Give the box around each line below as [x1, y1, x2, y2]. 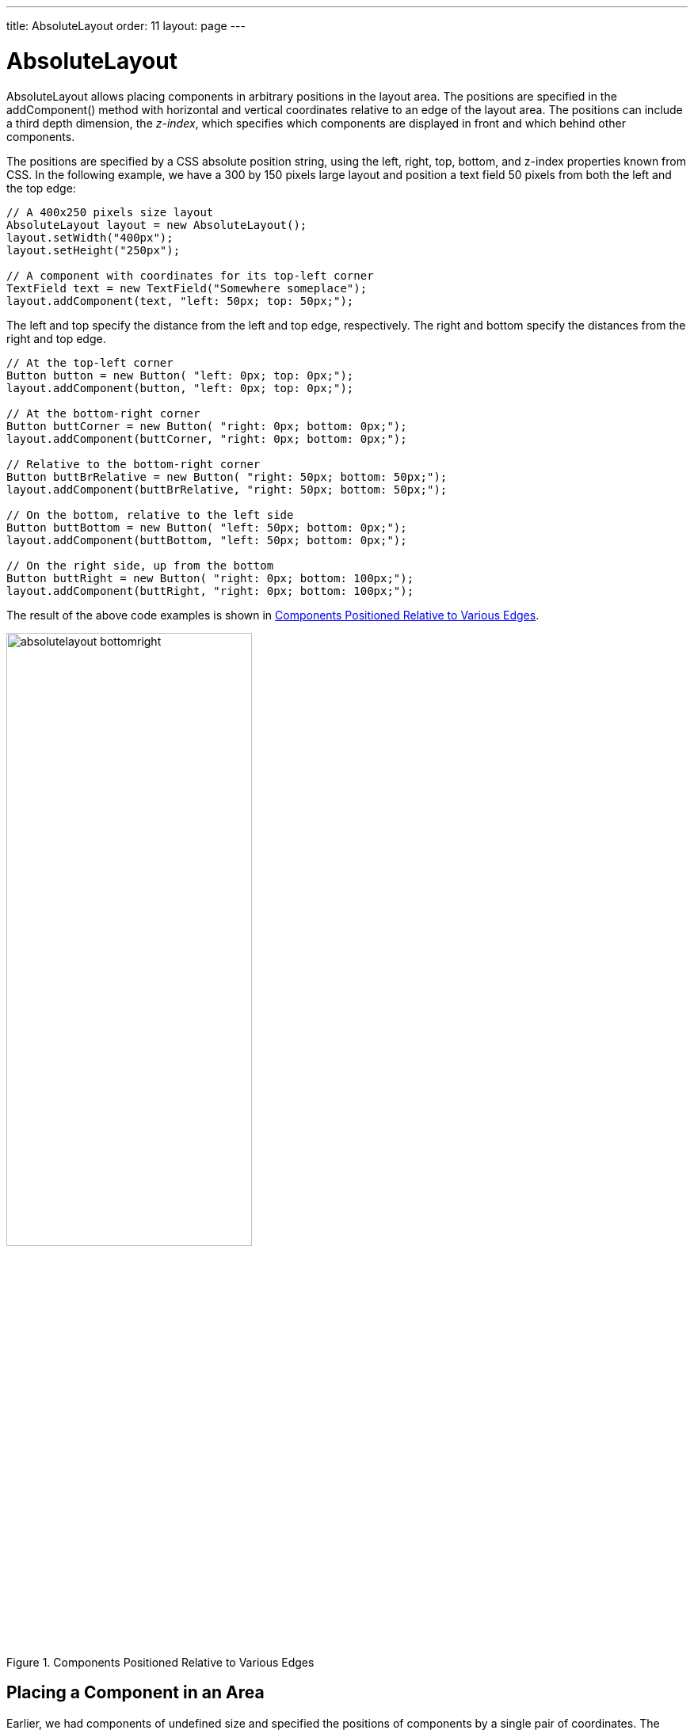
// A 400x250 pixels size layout [6, 205, 214, 219]
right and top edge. [6, 331, 106, 345]
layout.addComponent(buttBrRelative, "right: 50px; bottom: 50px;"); [6, 482, 448, 496]
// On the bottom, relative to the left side [6, 508, 294, 521]
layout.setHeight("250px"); [6, 243, 181, 257]
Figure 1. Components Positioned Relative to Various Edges [6, 1655, 315, 1669]
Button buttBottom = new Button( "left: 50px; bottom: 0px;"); [6, 520, 407, 534]
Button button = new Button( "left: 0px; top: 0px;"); [6, 368, 354, 382]
